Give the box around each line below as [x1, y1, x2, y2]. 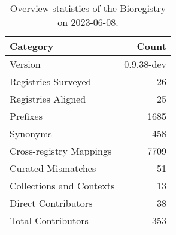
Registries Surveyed [10, 74, 92, 88]
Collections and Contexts [10, 179, 115, 192]
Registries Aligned [10, 92, 86, 106]
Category [10, 39, 54, 53]
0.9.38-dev [124, 57, 166, 71]
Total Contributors [10, 213, 89, 227]
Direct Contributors [10, 196, 93, 210]
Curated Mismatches [10, 161, 96, 175]
